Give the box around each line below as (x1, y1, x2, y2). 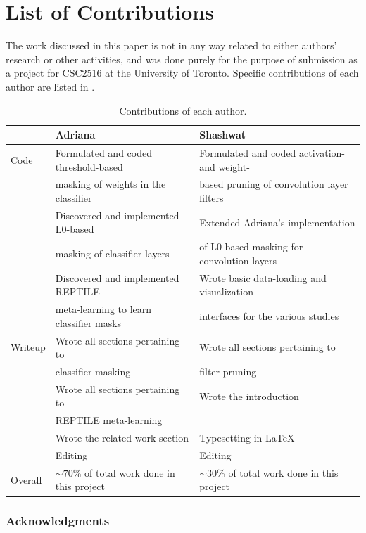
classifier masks (55, 315, 122, 330)
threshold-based (55, 159, 123, 174)
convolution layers (199, 252, 277, 267)
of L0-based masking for (199, 239, 303, 254)
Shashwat (199, 127, 246, 142)
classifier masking (55, 364, 131, 378)
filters (199, 190, 224, 205)
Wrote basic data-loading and (199, 270, 327, 285)
